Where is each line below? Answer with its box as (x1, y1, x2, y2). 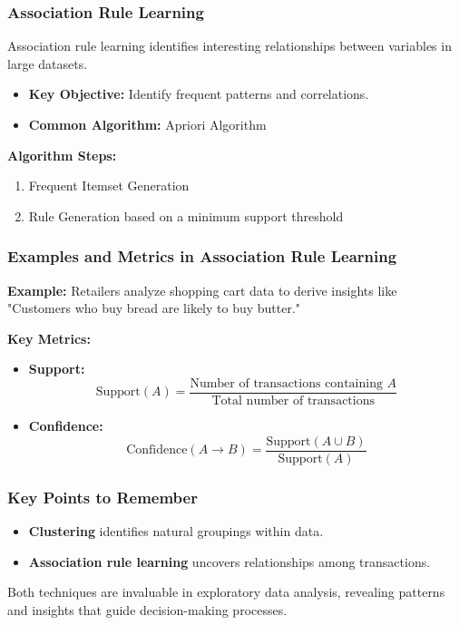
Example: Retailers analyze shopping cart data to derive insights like (7, 280, 397, 299)
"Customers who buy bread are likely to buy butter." (7, 298, 301, 317)
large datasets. (7, 54, 88, 73)
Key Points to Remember (7, 485, 198, 508)
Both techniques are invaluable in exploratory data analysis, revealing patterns (7, 582, 445, 601)
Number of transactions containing (190, 376, 383, 390)
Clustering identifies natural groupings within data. (28, 521, 324, 540)
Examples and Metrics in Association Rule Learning (7, 245, 397, 268)
